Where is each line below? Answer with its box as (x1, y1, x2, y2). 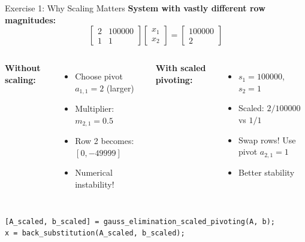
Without (5, 62, 41, 74)
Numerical (75, 166, 113, 179)
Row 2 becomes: (75, 134, 134, 147)
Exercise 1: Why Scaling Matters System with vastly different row (5, 2, 265, 14)
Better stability (238, 166, 295, 178)
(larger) (106, 81, 134, 94)
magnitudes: (5, 13, 56, 26)
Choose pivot (75, 70, 123, 82)
